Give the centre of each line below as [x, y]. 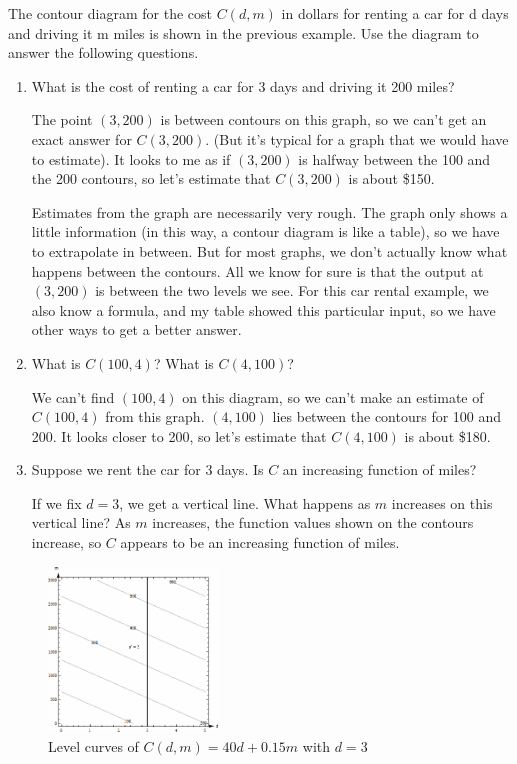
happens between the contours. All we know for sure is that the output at [257, 270]
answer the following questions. [103, 52]
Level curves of [93, 745]
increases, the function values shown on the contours [313, 522]
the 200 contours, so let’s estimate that [151, 178]
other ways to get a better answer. [136, 329]
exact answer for [81, 138]
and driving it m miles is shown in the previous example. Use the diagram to [243, 32]
